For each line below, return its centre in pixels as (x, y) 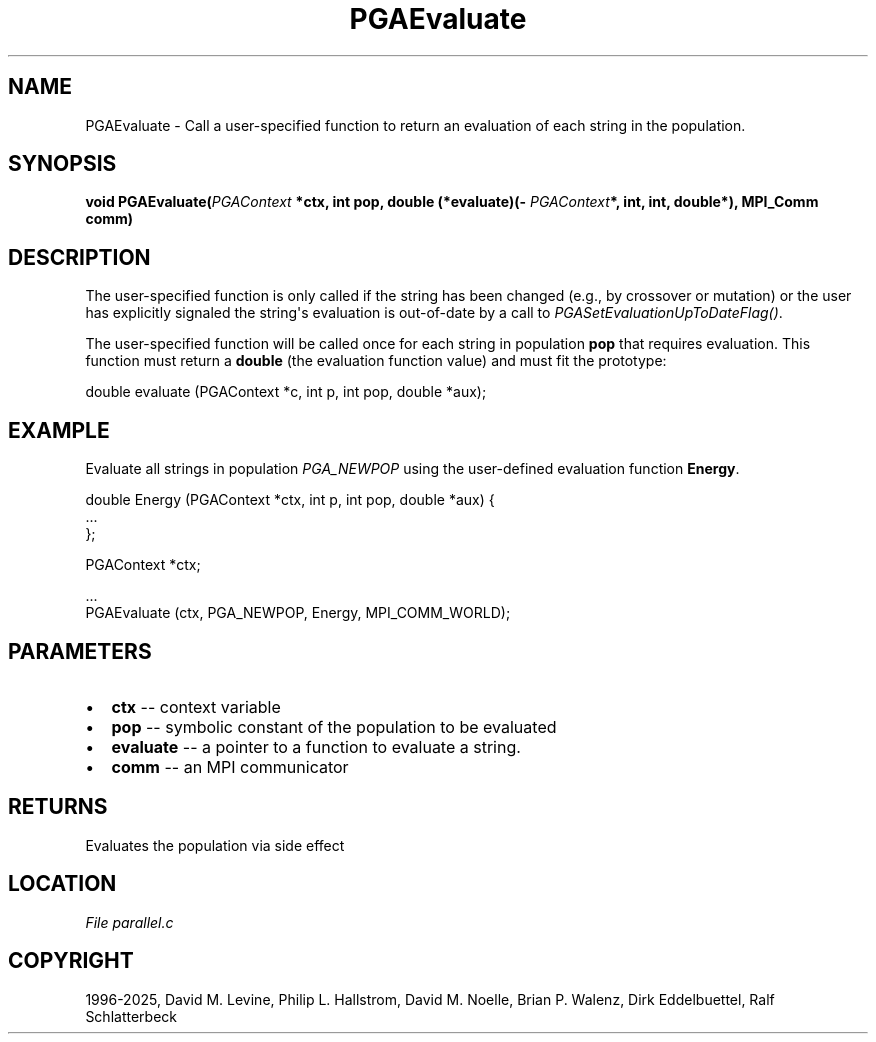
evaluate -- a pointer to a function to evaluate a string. (316, 746)
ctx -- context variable (196, 706)
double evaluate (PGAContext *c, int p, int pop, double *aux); (286, 392)
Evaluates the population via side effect (215, 845)
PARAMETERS (80, 651)
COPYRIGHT (71, 961)
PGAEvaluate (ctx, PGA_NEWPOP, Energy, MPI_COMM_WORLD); (298, 613)
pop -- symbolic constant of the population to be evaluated (334, 726)
